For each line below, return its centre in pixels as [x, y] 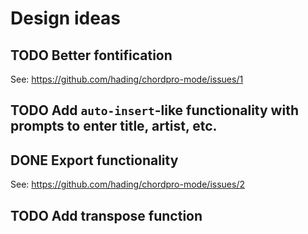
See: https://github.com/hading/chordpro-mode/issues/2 [127, 184]
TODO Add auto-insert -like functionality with [154, 110]
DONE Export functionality [94, 160]
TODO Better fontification [91, 55]
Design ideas [66, 18]
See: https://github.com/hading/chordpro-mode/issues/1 [127, 79]
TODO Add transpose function [106, 215]
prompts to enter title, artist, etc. [114, 126]
